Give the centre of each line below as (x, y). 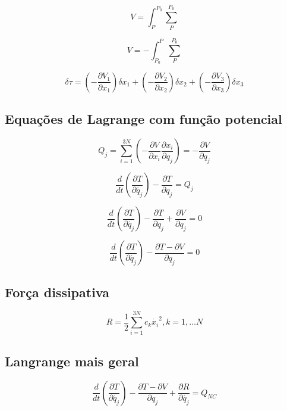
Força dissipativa (57, 292)
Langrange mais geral (72, 361)
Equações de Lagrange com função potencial (143, 119)
